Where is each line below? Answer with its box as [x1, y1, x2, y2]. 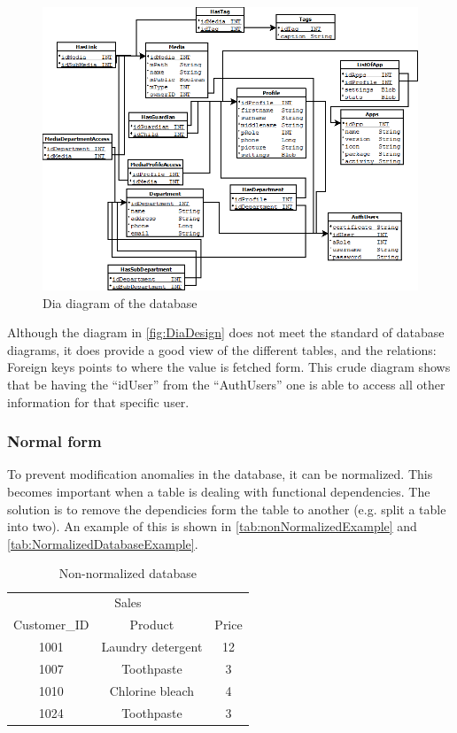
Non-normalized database [58, 564, 197, 583]
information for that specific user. [7, 392, 190, 411]
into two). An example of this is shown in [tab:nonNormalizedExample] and [7, 517, 417, 536]
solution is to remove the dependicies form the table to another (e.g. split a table [7, 499, 446, 518]
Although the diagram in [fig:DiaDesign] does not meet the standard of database [7, 323, 445, 342]
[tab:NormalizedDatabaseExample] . [7, 534, 198, 552]
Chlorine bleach [109, 681, 195, 699]
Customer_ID [13, 615, 89, 634]
